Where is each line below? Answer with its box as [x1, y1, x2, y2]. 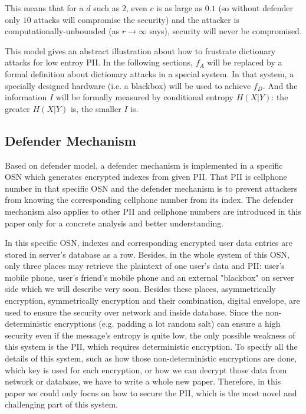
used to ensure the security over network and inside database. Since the [5, 305, 263, 318]
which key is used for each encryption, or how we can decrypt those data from [5, 363, 287, 376]
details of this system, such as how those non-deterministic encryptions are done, [5, 352, 297, 364]
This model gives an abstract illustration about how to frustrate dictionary [5, 44, 276, 57]
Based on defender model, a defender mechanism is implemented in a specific [5, 159, 283, 171]
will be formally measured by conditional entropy [55, 91, 233, 103]
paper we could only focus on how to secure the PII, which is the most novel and [5, 386, 297, 399]
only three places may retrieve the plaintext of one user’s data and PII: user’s [5, 259, 285, 272]
